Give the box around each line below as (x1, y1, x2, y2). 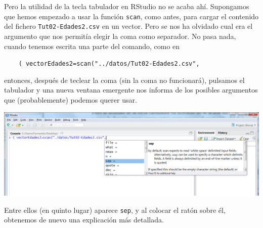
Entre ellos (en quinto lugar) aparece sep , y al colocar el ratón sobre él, (4, 204, 226, 215)
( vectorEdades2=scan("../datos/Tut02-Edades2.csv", (18, 60, 200, 68)
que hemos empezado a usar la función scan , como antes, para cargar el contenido (4, 11, 259, 21)
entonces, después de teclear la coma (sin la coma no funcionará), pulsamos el (4, 74, 245, 85)
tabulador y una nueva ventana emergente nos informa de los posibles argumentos (4, 84, 258, 95)
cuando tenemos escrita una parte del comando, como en (4, 40, 180, 51)
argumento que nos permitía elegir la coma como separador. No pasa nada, (4, 30, 236, 41)
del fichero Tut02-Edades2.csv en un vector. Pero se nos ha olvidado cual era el (4, 21, 253, 31)
